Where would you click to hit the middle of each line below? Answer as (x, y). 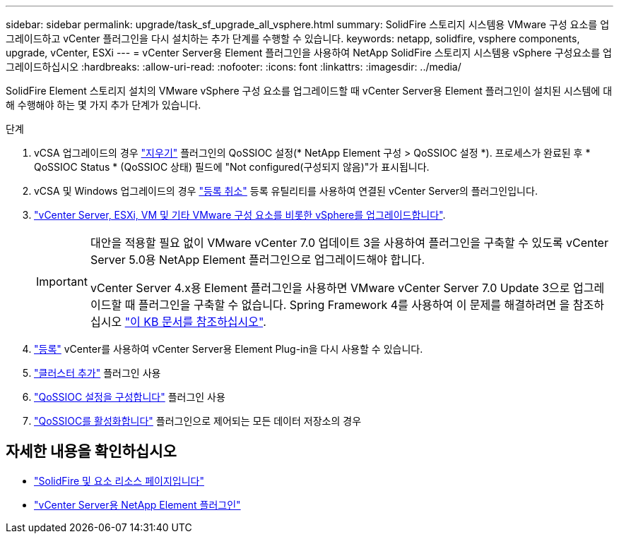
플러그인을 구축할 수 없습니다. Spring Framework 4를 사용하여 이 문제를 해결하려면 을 (354, 305)
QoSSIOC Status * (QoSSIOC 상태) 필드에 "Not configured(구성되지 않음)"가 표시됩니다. (232, 167)
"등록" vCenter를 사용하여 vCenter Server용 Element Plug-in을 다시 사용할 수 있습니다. (229, 349)
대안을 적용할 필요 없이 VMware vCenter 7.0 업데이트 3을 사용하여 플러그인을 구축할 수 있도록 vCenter (349, 243)
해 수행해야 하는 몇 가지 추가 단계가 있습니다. (104, 105)
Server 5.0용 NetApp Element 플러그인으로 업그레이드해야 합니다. (258, 260)
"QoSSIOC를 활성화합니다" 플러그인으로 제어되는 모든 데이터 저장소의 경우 (198, 421)
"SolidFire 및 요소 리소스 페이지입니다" (119, 480)
